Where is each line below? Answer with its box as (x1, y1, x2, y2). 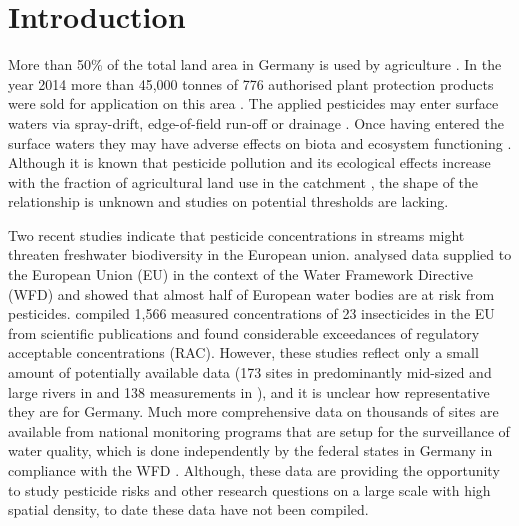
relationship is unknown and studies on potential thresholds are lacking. (8, 191, 449, 212)
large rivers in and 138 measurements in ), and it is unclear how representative (8, 381, 490, 402)
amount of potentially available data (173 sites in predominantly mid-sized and (8, 362, 492, 383)
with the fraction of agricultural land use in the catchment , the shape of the (8, 171, 479, 192)
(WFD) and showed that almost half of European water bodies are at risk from (8, 283, 495, 304)
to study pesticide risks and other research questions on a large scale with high (8, 479, 491, 500)
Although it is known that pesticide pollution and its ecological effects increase (8, 152, 491, 173)
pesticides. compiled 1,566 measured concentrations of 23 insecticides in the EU (8, 303, 495, 324)
